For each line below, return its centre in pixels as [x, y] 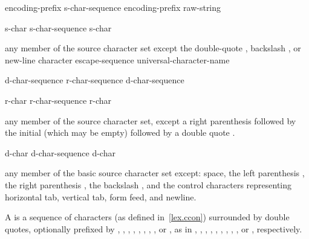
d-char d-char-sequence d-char [60, 152]
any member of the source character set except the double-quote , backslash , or [153, 48]
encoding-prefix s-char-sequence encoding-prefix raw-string [113, 7]
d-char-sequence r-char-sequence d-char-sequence [95, 80]
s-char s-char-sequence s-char [58, 27]
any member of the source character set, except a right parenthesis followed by [151, 120]
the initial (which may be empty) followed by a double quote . [120, 132]
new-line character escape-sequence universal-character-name [117, 59]
